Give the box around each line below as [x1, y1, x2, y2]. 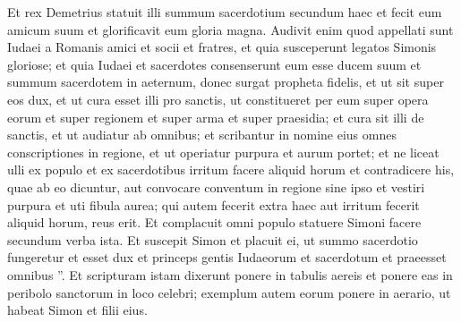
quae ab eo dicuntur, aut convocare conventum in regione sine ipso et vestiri [7, 177, 425, 196]
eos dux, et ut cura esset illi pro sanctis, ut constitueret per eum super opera [7, 89, 429, 108]
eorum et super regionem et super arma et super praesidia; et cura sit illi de [7, 107, 424, 126]
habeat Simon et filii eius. [7, 301, 148, 319]
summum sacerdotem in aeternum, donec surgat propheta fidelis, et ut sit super [7, 72, 444, 91]
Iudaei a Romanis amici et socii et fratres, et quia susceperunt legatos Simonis [7, 38, 437, 56]
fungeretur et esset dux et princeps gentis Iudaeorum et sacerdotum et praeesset [7, 248, 447, 267]
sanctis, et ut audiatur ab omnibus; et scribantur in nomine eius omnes [7, 125, 397, 144]
